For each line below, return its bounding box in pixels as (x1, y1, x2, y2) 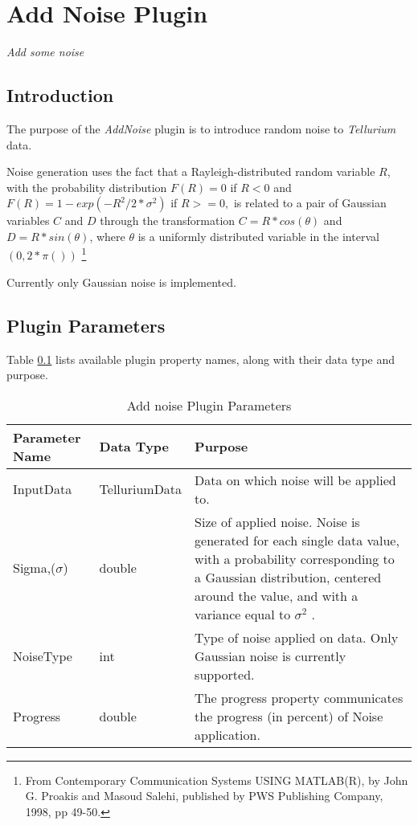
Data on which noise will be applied (195, 470, 396, 489)
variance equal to (195, 604, 291, 623)
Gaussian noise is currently (195, 646, 346, 665)
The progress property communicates (195, 688, 404, 707)
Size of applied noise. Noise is (195, 512, 360, 531)
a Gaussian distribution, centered (195, 567, 382, 586)
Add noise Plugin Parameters (126, 395, 292, 415)
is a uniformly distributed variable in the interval (137, 227, 379, 244)
